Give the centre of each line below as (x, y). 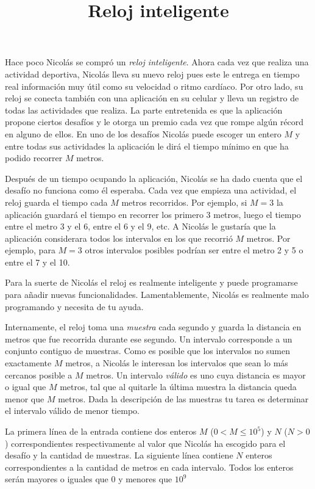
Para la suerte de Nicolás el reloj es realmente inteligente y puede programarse (151, 282)
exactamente (28, 363)
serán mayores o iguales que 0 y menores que (89, 479)
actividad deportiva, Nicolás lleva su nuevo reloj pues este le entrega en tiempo (152, 74)
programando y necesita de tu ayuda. (74, 306)
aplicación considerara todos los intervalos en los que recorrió (119, 238)
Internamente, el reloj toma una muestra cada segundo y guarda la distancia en (153, 327)
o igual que (26, 387)
